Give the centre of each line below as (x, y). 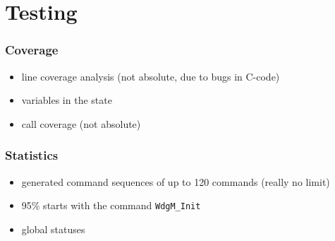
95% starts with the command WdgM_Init (111, 205)
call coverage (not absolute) (81, 123)
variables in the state (67, 100)
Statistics (32, 155)
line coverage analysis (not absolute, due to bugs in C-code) (151, 76)
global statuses (53, 229)
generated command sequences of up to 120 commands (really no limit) (176, 181)
